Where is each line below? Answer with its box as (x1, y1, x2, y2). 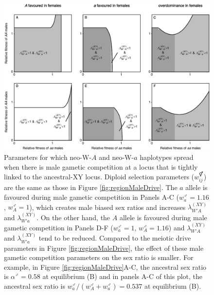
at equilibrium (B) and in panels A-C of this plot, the (42, 271, 203, 281)
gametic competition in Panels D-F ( (4, 222, 113, 232)
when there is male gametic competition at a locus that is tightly (4, 161, 198, 172)
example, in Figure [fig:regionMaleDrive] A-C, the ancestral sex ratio (4, 261, 207, 272)
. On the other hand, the (36, 212, 110, 222)
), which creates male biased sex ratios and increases (29, 202, 186, 212)
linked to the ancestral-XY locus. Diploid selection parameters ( (4, 172, 195, 182)
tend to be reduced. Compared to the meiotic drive (38, 233, 191, 243)
